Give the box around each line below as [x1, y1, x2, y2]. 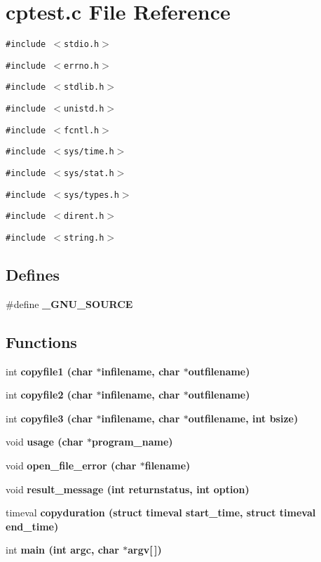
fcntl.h [64, 125, 100, 135]
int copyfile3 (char [6, 410, 93, 425]
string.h [64, 233, 104, 243]
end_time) [6, 518, 59, 533]
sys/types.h [64, 189, 119, 200]
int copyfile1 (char [6, 363, 93, 378]
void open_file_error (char [6, 458, 137, 473]
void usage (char [6, 434, 83, 449]
